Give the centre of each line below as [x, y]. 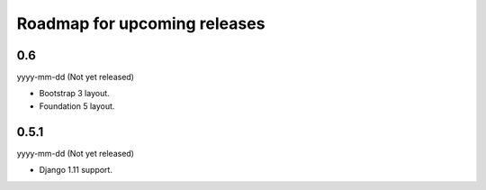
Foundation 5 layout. [77, 106]
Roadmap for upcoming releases [141, 23]
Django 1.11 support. [76, 170]
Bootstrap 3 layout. [74, 94]
